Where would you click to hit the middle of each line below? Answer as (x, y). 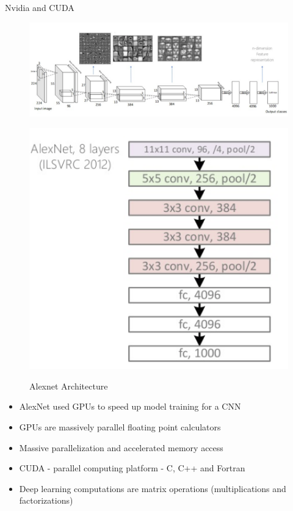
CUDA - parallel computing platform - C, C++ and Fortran (132, 468)
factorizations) (46, 500)
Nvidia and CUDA (40, 7)
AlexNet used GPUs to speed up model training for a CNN (130, 406)
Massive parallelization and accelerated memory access (121, 447)
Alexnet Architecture (69, 386)
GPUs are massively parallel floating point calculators (120, 427)
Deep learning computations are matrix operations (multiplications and (153, 488)
